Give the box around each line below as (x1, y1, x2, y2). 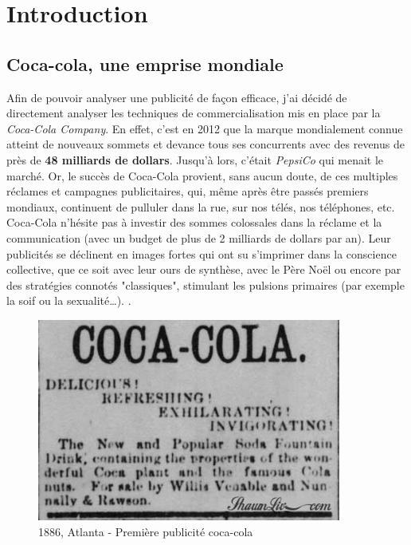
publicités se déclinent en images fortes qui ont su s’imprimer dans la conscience (6, 245, 397, 262)
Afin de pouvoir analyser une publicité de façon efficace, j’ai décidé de (6, 89, 347, 105)
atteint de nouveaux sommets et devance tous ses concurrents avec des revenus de (6, 136, 405, 152)
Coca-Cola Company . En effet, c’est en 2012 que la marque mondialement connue (6, 120, 403, 136)
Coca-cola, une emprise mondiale (6, 51, 284, 76)
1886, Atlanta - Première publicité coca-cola (38, 523, 253, 539)
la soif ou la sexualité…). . (6, 292, 131, 309)
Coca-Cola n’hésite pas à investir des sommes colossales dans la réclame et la (6, 214, 382, 231)
